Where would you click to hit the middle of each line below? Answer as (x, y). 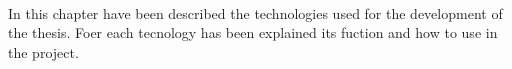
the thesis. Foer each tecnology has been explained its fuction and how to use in (253, 32)
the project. (43, 51)
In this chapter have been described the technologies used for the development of (255, 12)
